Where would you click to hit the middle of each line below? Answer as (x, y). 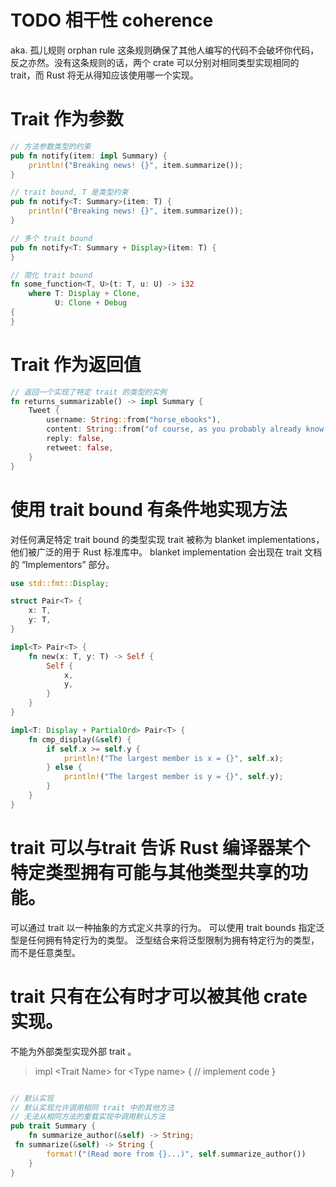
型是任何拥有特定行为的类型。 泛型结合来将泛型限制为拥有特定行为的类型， (165, 940)
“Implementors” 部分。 (68, 564)
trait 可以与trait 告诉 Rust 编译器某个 (160, 847)
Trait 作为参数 (67, 119)
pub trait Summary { (53, 1126)
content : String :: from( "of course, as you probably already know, (187, 429)
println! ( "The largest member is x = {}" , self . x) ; (173, 758)
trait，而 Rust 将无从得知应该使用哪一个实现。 (104, 75)
